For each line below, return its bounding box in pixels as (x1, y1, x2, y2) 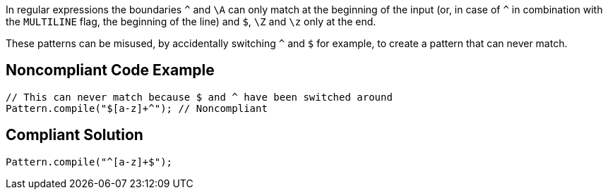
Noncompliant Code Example (6, 61, 215, 80)
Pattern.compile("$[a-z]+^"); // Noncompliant (6, 102, 268, 114)
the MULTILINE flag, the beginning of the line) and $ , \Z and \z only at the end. (6, 15, 376, 27)
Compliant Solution (6, 126, 143, 144)
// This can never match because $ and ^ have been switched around (6, 91, 393, 103)
